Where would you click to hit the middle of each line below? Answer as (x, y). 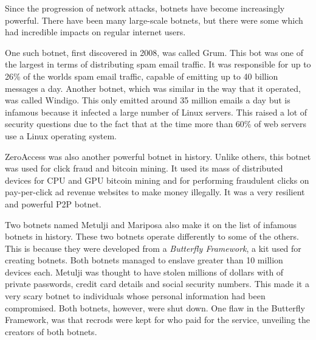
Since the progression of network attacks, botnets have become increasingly (145, 8)
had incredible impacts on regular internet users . (95, 32)
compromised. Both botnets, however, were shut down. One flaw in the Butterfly (155, 307)
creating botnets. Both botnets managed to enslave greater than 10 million (144, 260)
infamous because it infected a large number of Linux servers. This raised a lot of (156, 112)
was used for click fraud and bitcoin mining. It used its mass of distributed (144, 168)
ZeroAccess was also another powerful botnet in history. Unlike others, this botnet (158, 156)
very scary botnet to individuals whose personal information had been (135, 296)
